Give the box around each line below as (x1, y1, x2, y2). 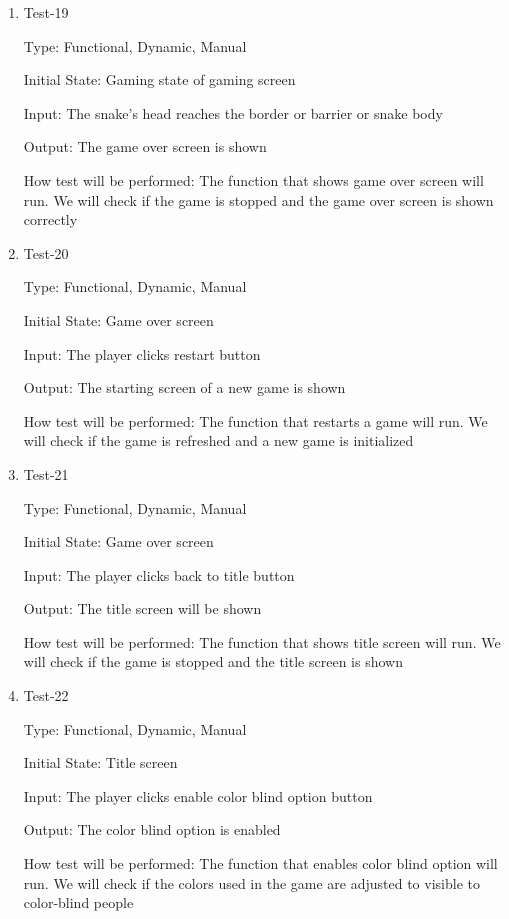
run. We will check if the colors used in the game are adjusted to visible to (23, 872, 480, 893)
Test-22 (23, 685, 69, 706)
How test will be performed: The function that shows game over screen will (23, 169, 484, 190)
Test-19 (23, 2, 69, 22)
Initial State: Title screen (23, 752, 178, 773)
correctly (23, 209, 78, 230)
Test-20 (23, 242, 69, 263)
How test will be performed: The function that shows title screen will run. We (23, 631, 501, 652)
